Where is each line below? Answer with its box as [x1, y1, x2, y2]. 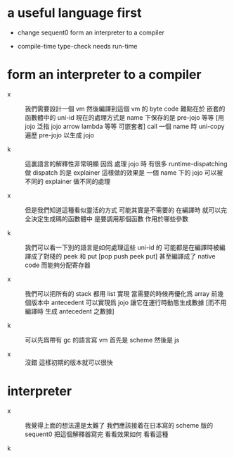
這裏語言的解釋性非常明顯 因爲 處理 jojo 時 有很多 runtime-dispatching [25, 159, 228, 168]
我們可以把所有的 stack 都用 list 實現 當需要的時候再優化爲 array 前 [25, 289, 218, 297]
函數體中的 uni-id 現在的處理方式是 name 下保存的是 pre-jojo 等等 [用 [25, 113, 225, 121]
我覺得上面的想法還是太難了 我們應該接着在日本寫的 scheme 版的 [25, 421, 214, 429]
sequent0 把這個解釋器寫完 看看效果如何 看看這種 [25, 430, 169, 438]
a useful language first [7, 5, 142, 21]
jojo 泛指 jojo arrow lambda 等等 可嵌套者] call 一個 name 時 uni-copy [25, 122, 225, 130]
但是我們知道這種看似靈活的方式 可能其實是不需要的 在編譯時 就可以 [25, 206, 221, 214]
